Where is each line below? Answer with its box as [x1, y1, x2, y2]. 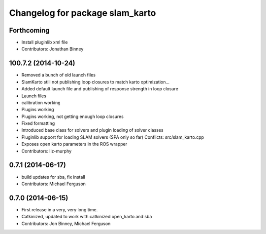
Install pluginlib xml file [21, 39, 68, 45]
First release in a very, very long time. [21, 206, 98, 212]
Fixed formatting [21, 120, 55, 126]
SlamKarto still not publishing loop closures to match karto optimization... [21, 79, 170, 85]
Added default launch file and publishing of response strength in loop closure [21, 86, 178, 92]
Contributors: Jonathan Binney [21, 46, 84, 52]
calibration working [21, 99, 61, 106]
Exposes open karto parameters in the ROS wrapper [21, 141, 128, 147]
